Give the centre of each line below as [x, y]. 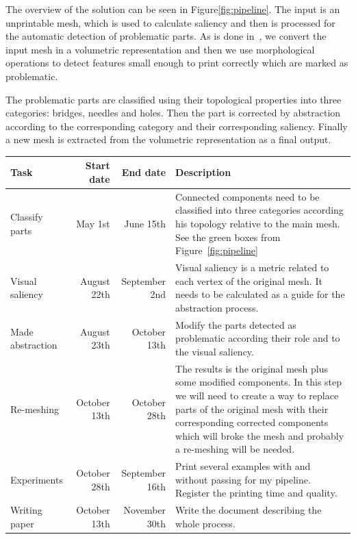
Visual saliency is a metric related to [252, 267]
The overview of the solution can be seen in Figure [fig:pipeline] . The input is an [173, 9]
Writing [26, 510]
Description [203, 172]
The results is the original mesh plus [252, 368]
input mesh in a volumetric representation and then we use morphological [160, 49]
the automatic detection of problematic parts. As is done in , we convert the [166, 36]
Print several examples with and [243, 466]
